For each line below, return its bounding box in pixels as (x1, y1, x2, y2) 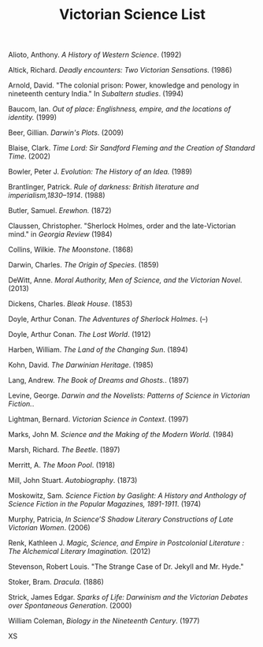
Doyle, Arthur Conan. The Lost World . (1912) (8, 330, 151, 339)
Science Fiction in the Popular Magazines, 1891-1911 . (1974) (8, 499, 202, 509)
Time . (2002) (8, 151, 51, 161)
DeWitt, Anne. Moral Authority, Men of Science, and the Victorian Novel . (8, 275, 243, 285)
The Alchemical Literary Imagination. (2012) (8, 547, 151, 556)
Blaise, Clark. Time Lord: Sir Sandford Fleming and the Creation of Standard (8, 144, 255, 153)
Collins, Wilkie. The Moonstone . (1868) (8, 245, 134, 254)
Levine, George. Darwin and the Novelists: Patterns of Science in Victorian (8, 391, 250, 400)
